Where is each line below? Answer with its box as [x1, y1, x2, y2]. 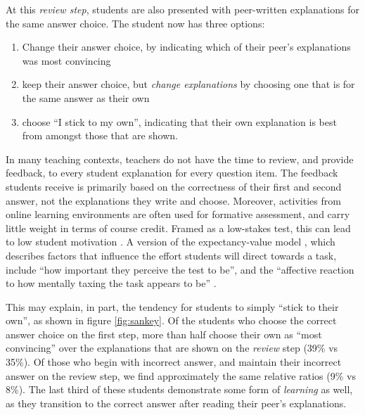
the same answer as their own [22, 90, 150, 105]
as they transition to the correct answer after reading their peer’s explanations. [6, 395, 347, 410]
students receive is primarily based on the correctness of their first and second [6, 179, 342, 193]
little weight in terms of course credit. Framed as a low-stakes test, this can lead [6, 220, 351, 235]
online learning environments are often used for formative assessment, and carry [6, 207, 350, 222]
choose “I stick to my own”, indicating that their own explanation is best [22, 114, 337, 129]
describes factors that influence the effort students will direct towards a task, [6, 248, 337, 262]
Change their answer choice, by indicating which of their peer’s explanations [22, 39, 351, 54]
